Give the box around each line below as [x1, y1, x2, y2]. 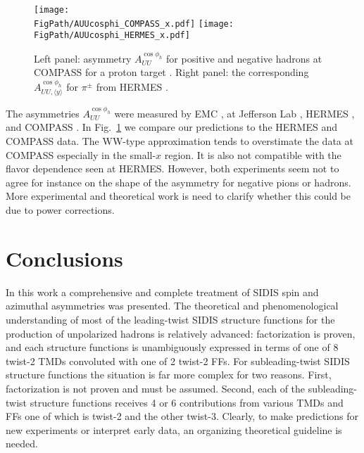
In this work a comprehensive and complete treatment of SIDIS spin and [6, 284, 319, 299]
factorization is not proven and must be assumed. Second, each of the [6, 381, 306, 395]
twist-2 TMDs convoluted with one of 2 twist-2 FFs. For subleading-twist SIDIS [6, 353, 350, 368]
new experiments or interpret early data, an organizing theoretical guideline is [6, 422, 342, 437]
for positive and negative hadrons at [166, 51, 322, 65]
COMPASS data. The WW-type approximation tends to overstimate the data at [6, 134, 353, 148]
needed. [6, 436, 38, 451]
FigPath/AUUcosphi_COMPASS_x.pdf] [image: [34, 18, 234, 29]
